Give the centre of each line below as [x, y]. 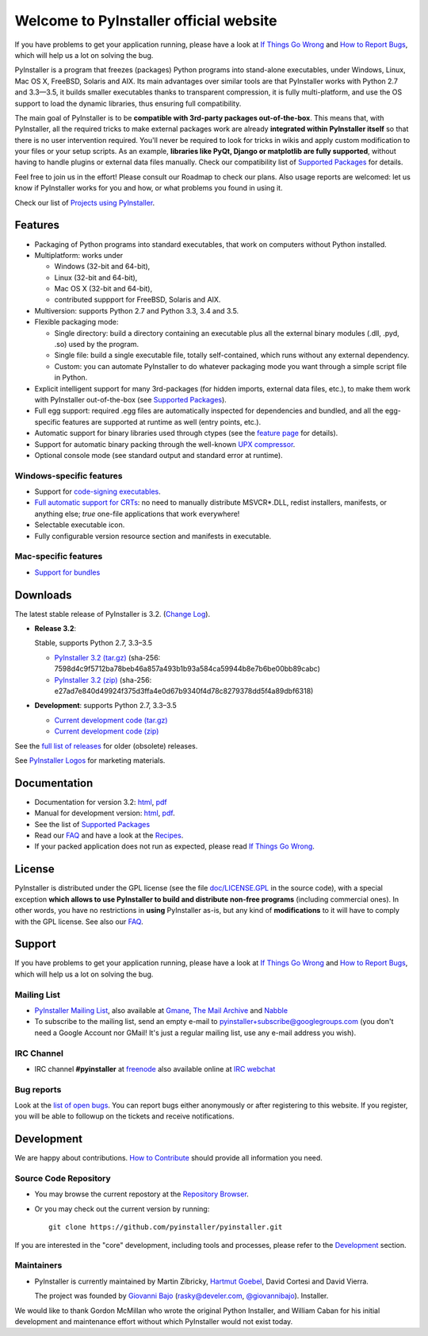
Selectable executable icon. [80, 525]
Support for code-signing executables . [98, 491]
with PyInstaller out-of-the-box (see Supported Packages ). [131, 400]
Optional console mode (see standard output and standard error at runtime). [159, 455]
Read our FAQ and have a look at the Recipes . [109, 835]
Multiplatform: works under [79, 255]
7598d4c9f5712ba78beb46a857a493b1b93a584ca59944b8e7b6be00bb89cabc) [187, 669]
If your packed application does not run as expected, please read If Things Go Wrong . [174, 846]
